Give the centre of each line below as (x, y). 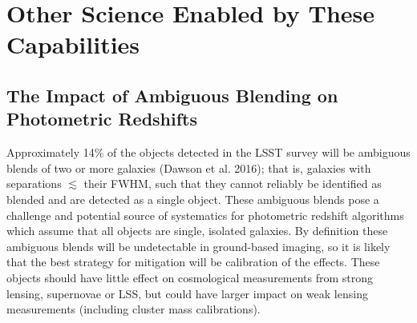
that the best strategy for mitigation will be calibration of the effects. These (193, 262)
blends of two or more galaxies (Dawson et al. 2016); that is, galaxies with (189, 167)
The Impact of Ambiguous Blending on (172, 95)
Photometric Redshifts (102, 119)
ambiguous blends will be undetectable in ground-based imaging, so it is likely (198, 246)
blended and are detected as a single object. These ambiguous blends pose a (193, 199)
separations (34, 183)
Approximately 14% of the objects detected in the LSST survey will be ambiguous (208, 152)
